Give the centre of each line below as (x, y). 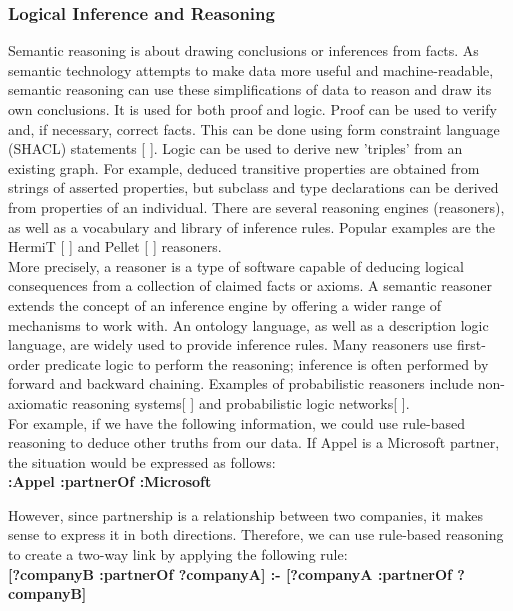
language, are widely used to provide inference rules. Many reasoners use (230, 344)
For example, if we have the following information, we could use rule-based (237, 422)
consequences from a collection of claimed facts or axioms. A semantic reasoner (250, 285)
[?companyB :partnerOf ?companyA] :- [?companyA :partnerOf (230, 573)
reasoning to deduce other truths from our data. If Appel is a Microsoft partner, (254, 442)
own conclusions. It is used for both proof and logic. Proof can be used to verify (252, 109)
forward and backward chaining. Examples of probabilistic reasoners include (241, 383)
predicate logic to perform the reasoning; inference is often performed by (266, 363)
